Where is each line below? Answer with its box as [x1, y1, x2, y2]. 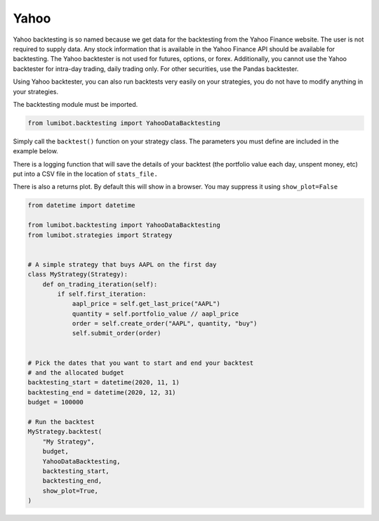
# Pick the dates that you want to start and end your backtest [27, 359, 254, 367]
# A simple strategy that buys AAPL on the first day [27, 260, 217, 269]
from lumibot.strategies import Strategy [27, 231, 173, 239]
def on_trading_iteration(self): [42, 280, 158, 288]
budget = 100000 [27, 398, 84, 406]
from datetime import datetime [27, 201, 136, 210]
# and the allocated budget [27, 369, 124, 377]
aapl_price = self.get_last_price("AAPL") [72, 300, 220, 308]
